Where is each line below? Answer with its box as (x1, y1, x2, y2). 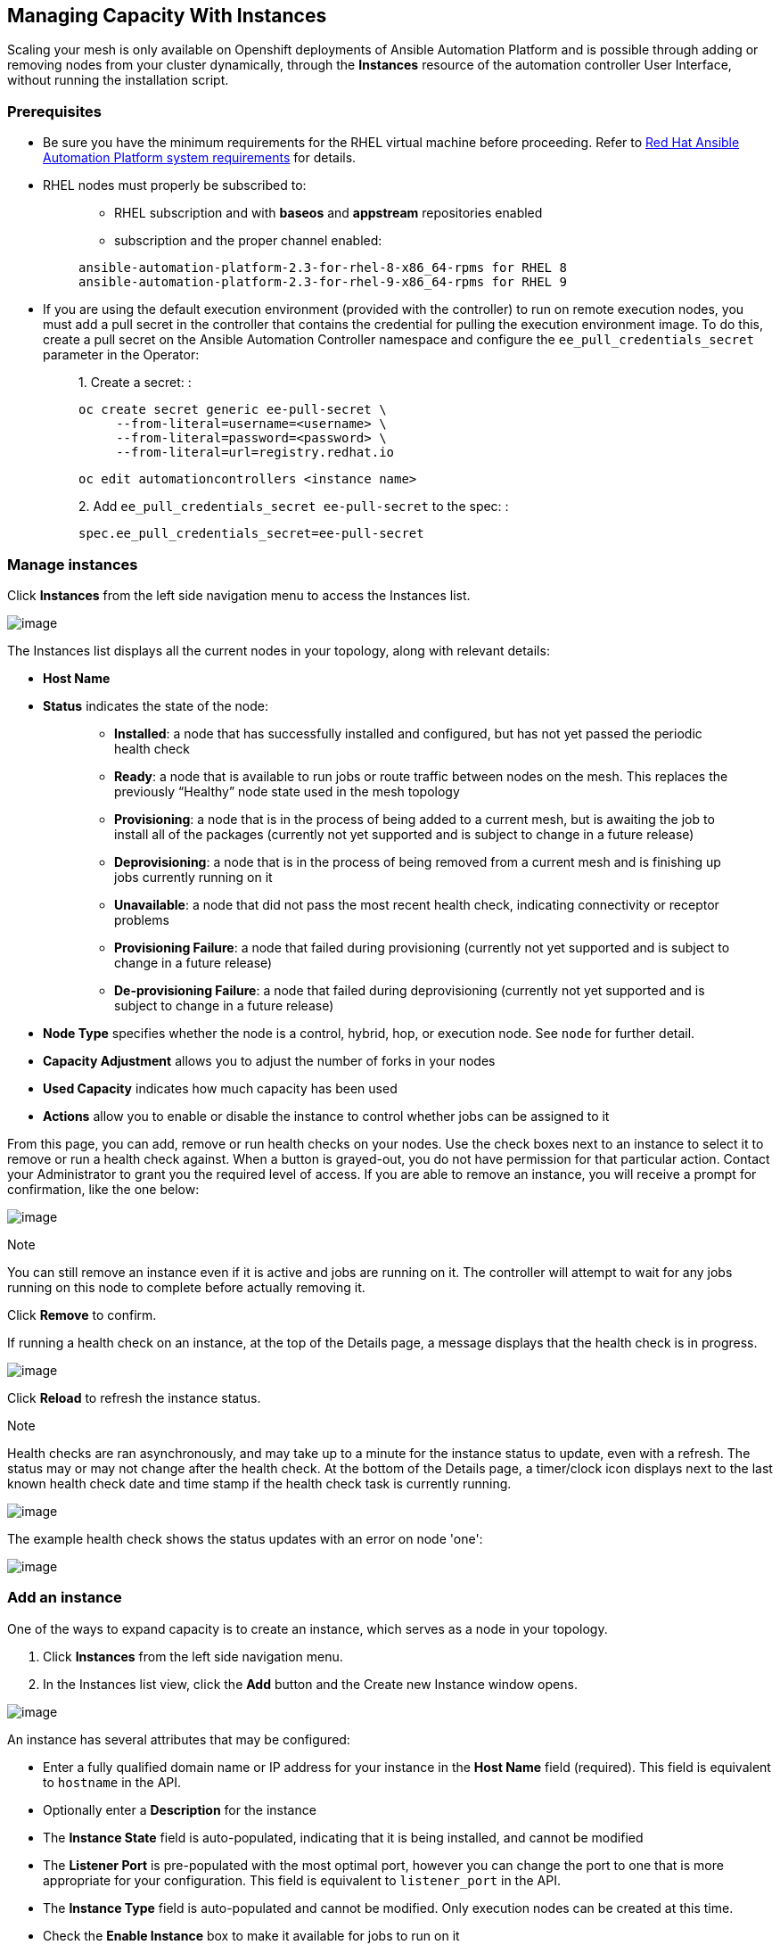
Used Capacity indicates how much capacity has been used (43, 1080, 398, 1096)
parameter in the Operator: (43, 347, 200, 363)
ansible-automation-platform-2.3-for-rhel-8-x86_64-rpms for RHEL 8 (78, 260, 567, 276)
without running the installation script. (7, 72, 229, 88)
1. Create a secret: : (78, 375, 192, 391)
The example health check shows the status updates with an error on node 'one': (7, 1530, 483, 1546)
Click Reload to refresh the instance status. (7, 1389, 261, 1405)
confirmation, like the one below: (7, 1181, 200, 1197)
